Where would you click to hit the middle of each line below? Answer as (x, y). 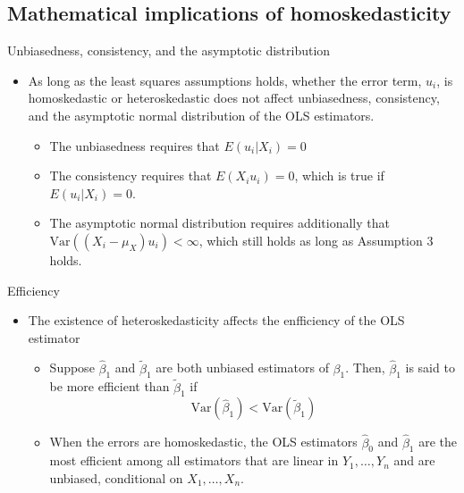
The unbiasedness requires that (135, 145)
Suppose (72, 368)
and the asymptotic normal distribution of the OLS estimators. (201, 115)
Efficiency (34, 290)
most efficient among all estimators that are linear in (194, 460)
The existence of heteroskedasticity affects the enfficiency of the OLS (216, 320)
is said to (430, 368)
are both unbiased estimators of (242, 368)
